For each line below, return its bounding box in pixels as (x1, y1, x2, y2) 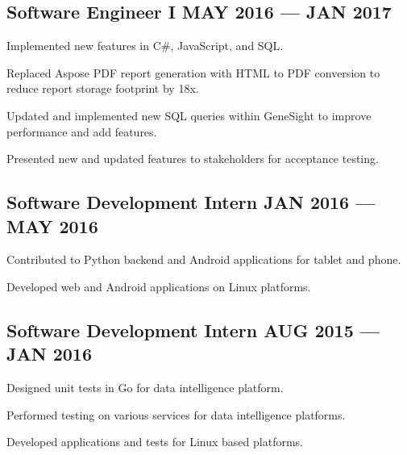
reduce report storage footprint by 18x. (6, 80, 199, 97)
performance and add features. (6, 123, 157, 140)
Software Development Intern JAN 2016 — (6, 190, 376, 215)
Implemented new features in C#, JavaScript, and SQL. (6, 37, 284, 54)
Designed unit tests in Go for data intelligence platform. (6, 379, 284, 396)
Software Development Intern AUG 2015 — (6, 317, 380, 342)
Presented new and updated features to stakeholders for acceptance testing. (6, 150, 379, 167)
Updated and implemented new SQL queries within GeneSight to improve (6, 106, 372, 123)
